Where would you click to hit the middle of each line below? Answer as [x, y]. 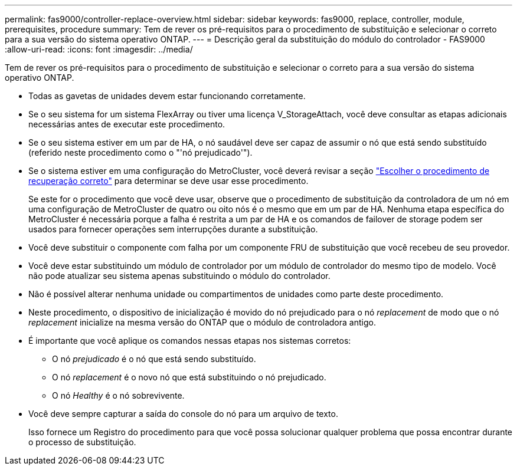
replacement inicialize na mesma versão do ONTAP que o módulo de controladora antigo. [202, 322]
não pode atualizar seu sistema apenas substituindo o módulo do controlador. [179, 276]
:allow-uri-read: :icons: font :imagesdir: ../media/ [99, 49]
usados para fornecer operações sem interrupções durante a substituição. [173, 229]
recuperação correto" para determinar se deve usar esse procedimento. [168, 181]
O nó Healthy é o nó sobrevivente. [118, 395]
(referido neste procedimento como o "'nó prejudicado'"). [140, 152]
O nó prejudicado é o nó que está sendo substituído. [154, 359]
